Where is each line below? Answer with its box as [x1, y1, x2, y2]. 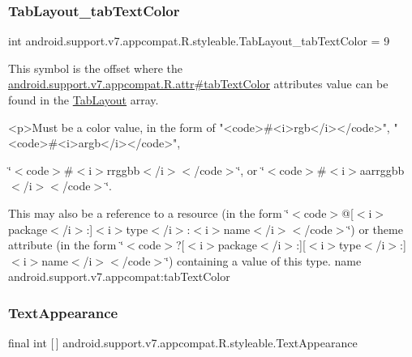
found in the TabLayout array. [8, 91, 159, 108]
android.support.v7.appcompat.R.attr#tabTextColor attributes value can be [8, 75, 388, 92]
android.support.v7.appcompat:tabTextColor [8, 268, 230, 285]
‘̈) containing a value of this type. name [165, 252, 362, 269]
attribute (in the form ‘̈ [8, 236, 124, 253]
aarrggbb [359, 161, 405, 178]
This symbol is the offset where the [8, 59, 182, 76]
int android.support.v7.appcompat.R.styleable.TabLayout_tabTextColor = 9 [8, 32, 390, 49]
